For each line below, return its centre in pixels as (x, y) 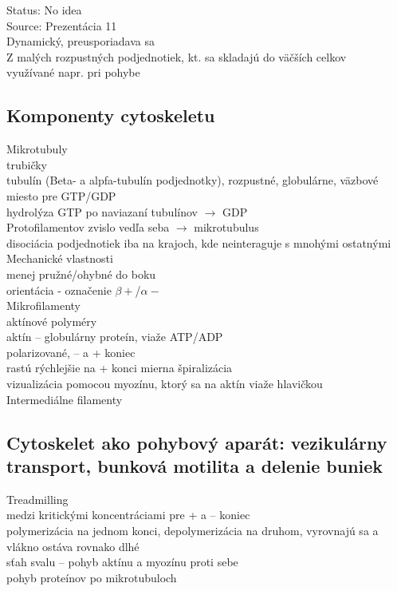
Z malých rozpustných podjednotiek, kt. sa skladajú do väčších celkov (177, 56)
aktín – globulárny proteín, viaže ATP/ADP (115, 337)
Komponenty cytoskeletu (111, 115)
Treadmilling (37, 499)
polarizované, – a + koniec (71, 352)
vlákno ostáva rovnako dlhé (73, 546)
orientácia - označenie (59, 290)
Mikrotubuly (37, 149)
